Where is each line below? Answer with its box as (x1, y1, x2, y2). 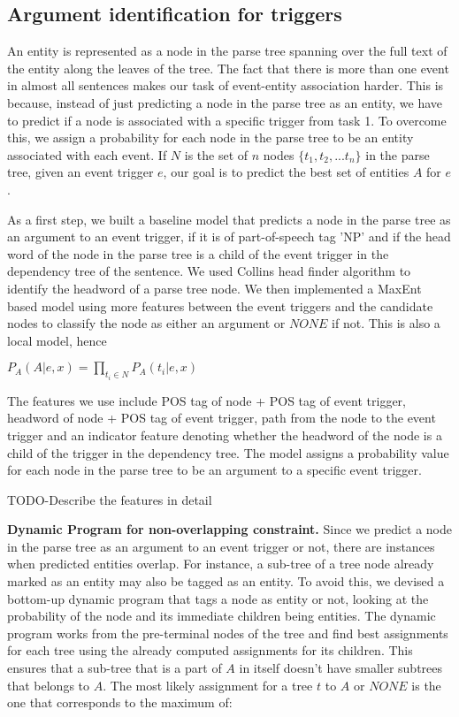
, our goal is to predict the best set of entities (163, 163, 409, 181)
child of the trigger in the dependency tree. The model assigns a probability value (7, 443, 449, 461)
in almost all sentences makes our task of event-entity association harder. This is (7, 76, 444, 95)
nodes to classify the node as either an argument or (7, 314, 286, 332)
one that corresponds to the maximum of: (7, 693, 233, 712)
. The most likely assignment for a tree (103, 675, 313, 694)
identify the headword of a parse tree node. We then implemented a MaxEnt (7, 278, 422, 297)
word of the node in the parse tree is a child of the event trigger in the (7, 244, 389, 263)
